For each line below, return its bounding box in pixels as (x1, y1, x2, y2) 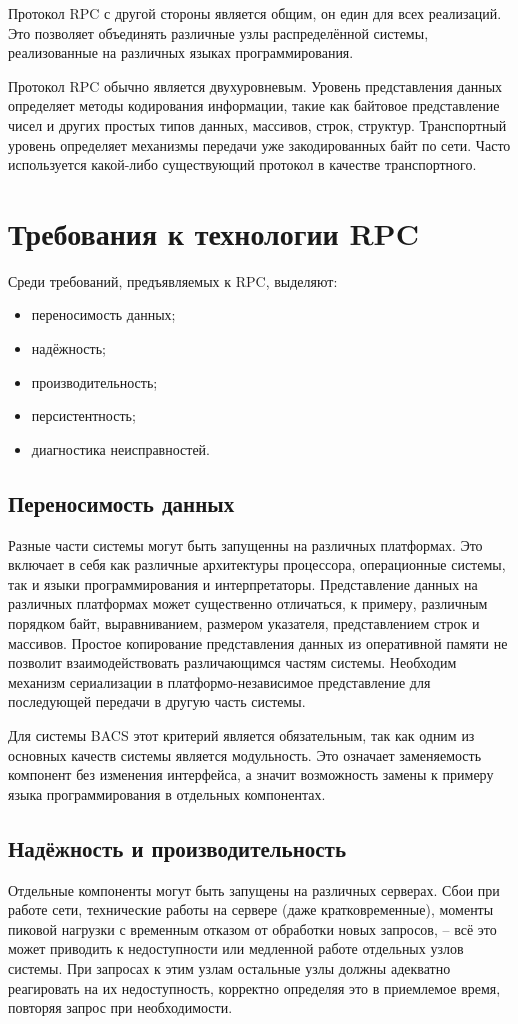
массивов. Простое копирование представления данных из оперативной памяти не (8, 632, 508, 653)
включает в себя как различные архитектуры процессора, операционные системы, (8, 554, 506, 575)
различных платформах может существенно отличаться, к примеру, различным (8, 593, 488, 614)
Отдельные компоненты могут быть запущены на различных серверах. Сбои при (8, 879, 500, 900)
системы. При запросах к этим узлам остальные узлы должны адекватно (8, 957, 451, 978)
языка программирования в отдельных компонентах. (8, 783, 326, 804)
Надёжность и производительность (8, 832, 347, 863)
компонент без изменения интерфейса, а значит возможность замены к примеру (8, 764, 494, 785)
